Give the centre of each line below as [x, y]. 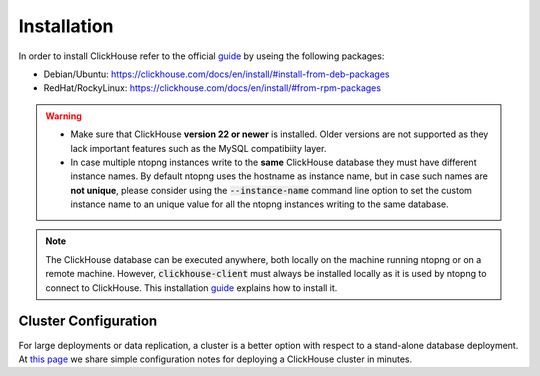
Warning [63, 116]
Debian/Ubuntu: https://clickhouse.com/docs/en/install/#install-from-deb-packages [216, 74]
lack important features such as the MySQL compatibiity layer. [198, 148]
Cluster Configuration [88, 321]
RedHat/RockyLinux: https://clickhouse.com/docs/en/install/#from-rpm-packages [212, 88]
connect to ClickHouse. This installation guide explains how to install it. [191, 287]
